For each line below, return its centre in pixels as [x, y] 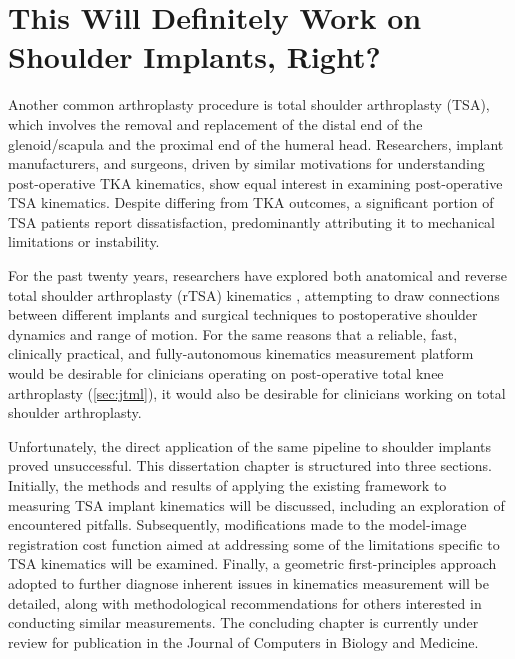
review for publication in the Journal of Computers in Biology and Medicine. [243, 641]
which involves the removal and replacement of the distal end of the [215, 123]
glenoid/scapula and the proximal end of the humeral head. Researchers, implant [256, 143]
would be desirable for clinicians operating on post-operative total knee [226, 373]
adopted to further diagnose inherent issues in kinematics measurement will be [248, 582]
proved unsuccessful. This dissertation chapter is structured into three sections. [250, 465]
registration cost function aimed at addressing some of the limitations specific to [254, 543]
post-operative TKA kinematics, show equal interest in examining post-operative [255, 182]
